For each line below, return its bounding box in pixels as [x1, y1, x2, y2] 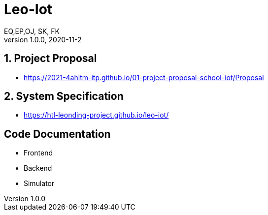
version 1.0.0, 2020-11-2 [4, 35, 82, 44]
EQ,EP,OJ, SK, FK [4, 27, 60, 35]
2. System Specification [4, 90, 124, 103]
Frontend [24, 149, 53, 157]
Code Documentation [4, 127, 111, 140]
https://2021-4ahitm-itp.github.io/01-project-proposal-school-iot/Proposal [24, 73, 264, 82]
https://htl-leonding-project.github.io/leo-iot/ [24, 111, 169, 120]
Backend [24, 164, 52, 173]
